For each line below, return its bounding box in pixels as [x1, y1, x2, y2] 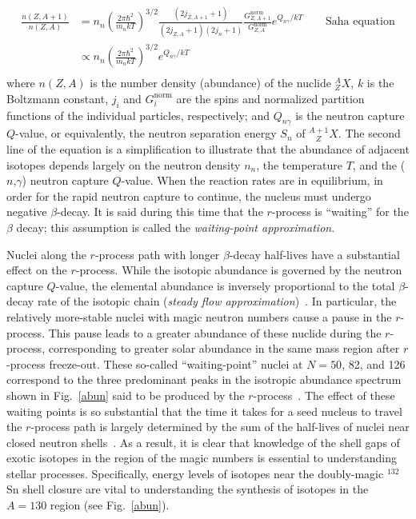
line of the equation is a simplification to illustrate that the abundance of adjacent [6, 141, 410, 157]
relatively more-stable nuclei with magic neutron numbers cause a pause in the [6, 308, 392, 325]
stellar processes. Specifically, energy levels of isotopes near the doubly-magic [6, 465, 384, 481]
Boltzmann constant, [6, 90, 109, 106]
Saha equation [325, 16, 395, 28]
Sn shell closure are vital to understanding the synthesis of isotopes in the [6, 481, 369, 497]
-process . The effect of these [253, 386, 395, 403]
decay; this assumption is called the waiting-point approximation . [16, 218, 335, 235]
